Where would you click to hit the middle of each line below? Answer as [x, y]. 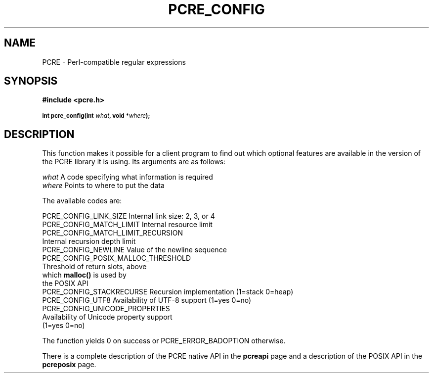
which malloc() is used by [84, 275]
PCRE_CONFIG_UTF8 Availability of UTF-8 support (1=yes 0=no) [147, 300]
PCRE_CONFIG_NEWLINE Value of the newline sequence [134, 250]
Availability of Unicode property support [107, 317]
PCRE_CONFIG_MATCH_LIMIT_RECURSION [113, 233]
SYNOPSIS [31, 81]
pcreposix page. [69, 365]
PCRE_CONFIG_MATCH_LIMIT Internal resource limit [127, 225]
